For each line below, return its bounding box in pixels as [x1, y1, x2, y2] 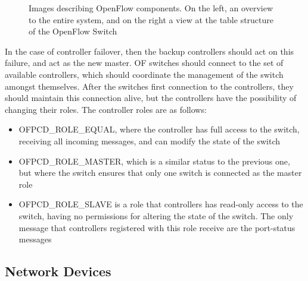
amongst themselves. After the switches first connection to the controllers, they [5, 80, 294, 92]
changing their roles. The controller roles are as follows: [5, 103, 207, 115]
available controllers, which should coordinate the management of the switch [5, 68, 284, 80]
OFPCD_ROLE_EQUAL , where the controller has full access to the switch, [18, 123, 300, 135]
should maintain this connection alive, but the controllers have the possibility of [5, 91, 297, 104]
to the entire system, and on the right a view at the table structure [29, 13, 274, 26]
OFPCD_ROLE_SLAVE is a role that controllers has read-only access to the [18, 198, 303, 210]
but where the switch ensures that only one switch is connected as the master [18, 166, 302, 179]
